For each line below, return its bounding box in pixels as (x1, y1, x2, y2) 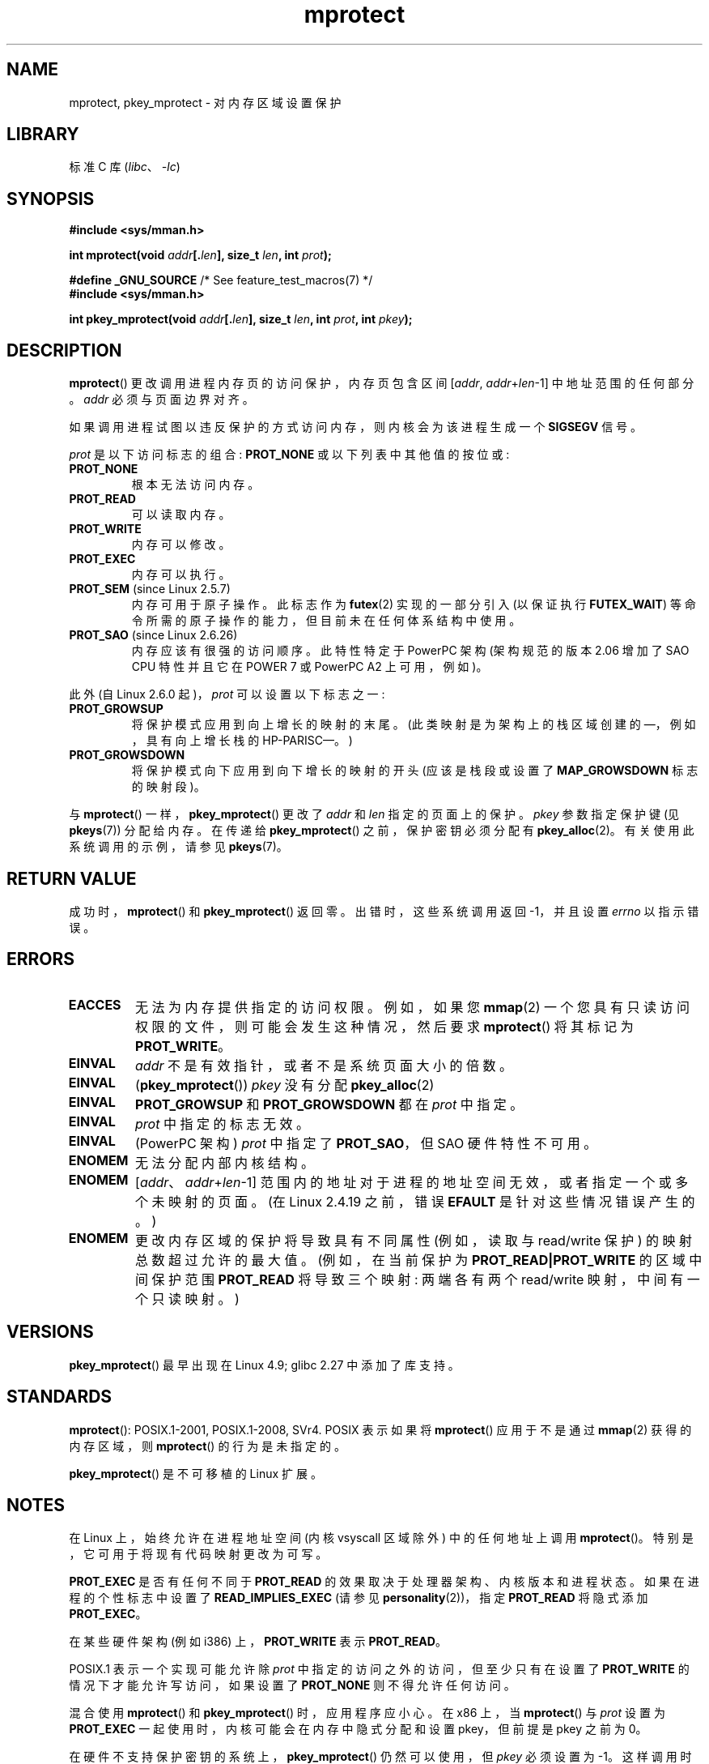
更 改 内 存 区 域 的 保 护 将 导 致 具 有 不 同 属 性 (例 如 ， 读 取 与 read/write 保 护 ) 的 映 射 (135, 1232, 693, 1249)
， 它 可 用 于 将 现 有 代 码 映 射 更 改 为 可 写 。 (69, 1547, 328, 1561)
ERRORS (6, 949, 75, 970)
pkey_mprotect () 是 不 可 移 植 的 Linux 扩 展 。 (69, 1466, 322, 1480)
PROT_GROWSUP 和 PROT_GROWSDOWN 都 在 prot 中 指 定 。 (135, 1096, 524, 1113)
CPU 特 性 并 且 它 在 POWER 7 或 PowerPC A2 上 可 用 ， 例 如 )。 (131, 660, 488, 674)
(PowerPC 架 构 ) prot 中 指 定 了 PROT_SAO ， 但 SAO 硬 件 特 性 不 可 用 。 (135, 1134, 597, 1151)
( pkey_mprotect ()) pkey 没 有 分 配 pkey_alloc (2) (135, 1076, 435, 1093)
